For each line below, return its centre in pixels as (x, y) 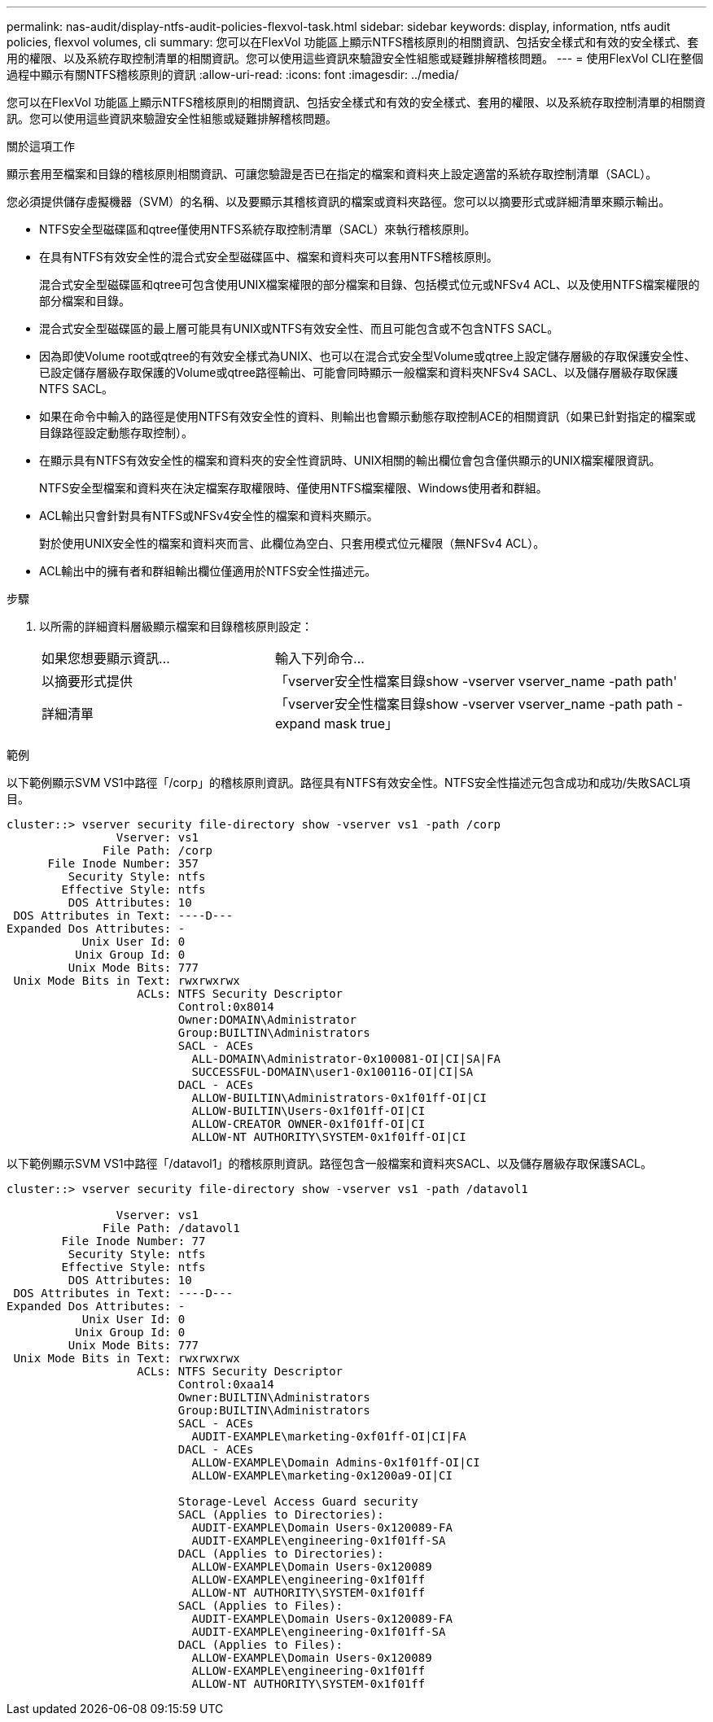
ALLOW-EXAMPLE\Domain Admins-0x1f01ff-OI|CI (336, 1462)
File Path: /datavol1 (171, 1228)
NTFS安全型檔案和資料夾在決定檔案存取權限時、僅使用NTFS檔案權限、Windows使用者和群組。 (293, 488)
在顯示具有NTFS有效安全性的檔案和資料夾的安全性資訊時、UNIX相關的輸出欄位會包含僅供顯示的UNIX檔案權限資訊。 (350, 460)
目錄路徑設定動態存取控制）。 (116, 433)
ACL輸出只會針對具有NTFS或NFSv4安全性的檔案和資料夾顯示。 (209, 516)
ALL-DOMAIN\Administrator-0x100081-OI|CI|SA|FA (346, 1059)
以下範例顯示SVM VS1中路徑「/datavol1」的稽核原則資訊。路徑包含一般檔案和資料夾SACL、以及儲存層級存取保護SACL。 (330, 1163)
